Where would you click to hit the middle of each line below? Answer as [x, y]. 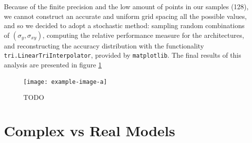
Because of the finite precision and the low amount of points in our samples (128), [126, 6]
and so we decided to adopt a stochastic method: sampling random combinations [124, 25]
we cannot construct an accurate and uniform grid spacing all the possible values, [126, 16]
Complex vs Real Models [90, 131]
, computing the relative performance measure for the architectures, [143, 35]
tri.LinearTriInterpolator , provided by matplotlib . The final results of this [123, 55]
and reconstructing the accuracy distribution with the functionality [104, 45]
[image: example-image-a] [65, 82]
